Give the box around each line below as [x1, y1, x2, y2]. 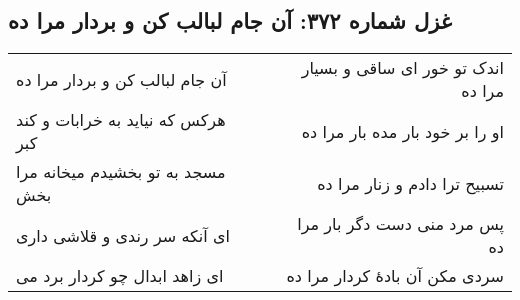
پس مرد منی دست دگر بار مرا [297, 212, 504, 236]
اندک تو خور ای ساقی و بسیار [301, 56, 504, 80]
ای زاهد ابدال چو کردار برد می [16, 264, 224, 288]
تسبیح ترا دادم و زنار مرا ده [317, 171, 504, 195]
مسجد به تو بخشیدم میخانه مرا [16, 160, 226, 184]
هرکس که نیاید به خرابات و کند [16, 108, 226, 132]
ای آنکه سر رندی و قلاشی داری [16, 223, 231, 247]
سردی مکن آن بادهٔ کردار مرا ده [286, 264, 504, 288]
